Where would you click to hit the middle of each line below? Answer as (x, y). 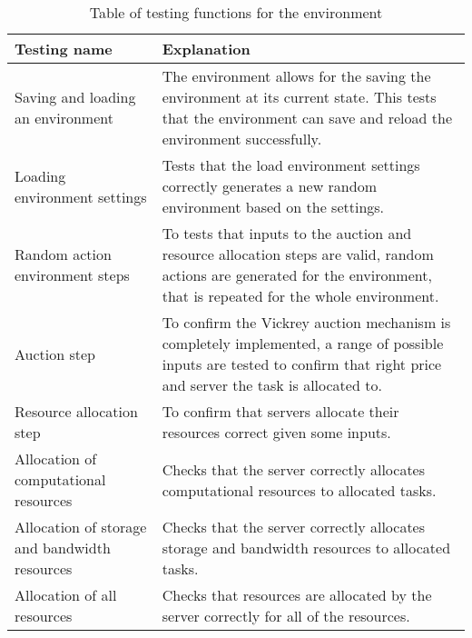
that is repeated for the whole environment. (300, 296)
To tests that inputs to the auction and (287, 233)
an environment (64, 118)
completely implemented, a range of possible (303, 343)
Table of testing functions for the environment (236, 12)
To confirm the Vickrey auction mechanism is (306, 322)
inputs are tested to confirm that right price (302, 364)
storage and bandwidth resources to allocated (306, 548)
